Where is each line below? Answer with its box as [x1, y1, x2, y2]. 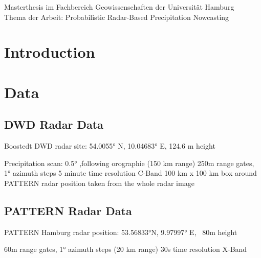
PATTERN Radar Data [4, 202, 132, 218]
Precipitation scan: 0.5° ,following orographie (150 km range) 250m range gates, [4, 157, 254, 168]
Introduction [4, 41, 95, 62]
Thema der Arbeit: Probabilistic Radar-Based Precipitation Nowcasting [4, 11, 229, 22]
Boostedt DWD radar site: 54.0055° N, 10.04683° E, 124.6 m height [4, 140, 215, 151]
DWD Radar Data [4, 116, 103, 132]
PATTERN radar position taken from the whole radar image [4, 177, 194, 188]
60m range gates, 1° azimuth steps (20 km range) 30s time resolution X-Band [4, 244, 247, 254]
